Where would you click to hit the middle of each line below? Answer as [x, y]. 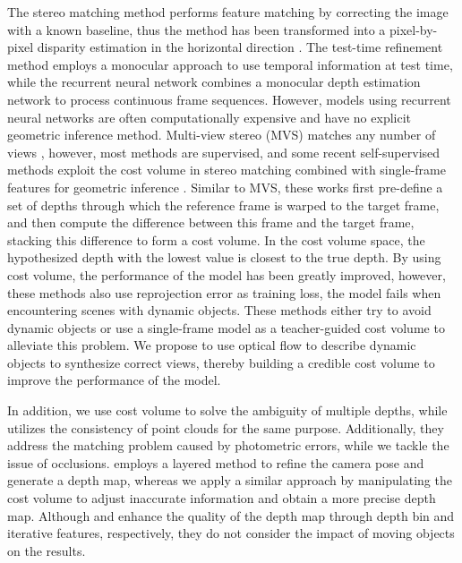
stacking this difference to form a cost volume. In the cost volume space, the [216, 239]
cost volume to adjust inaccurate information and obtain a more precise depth [222, 498]
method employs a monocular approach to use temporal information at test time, [230, 64]
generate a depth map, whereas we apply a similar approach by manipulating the [230, 480]
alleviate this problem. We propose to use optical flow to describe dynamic [212, 345]
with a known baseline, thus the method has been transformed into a [197, 29]
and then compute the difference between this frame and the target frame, [211, 222]
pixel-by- [413, 29]
